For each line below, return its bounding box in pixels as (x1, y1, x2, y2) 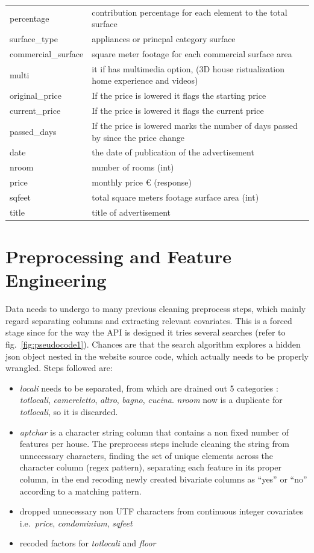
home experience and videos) (92, 74, 198, 87)
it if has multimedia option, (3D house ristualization (92, 62, 285, 75)
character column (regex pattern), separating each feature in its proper (19, 461, 281, 473)
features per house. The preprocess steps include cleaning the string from (19, 437, 289, 450)
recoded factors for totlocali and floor (19, 537, 156, 549)
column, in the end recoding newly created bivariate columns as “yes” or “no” (19, 472, 307, 485)
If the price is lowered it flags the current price (92, 104, 264, 117)
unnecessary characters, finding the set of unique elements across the (19, 449, 274, 461)
